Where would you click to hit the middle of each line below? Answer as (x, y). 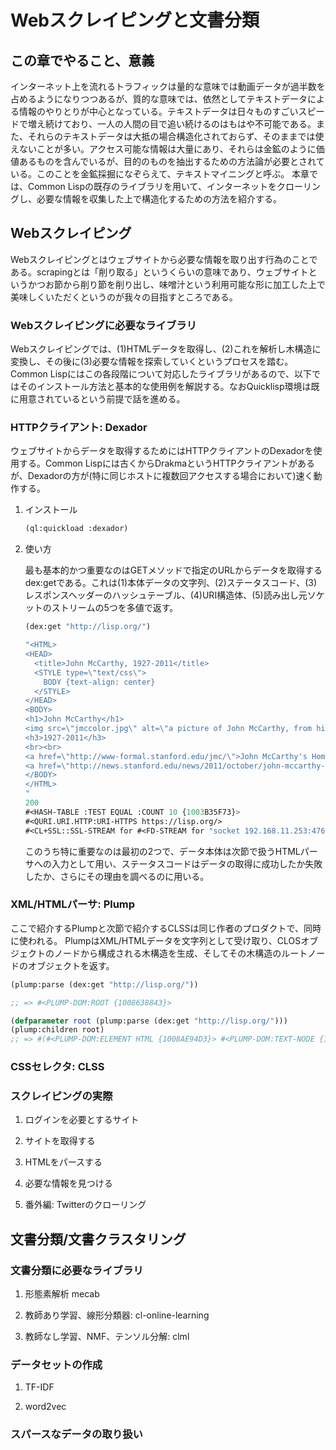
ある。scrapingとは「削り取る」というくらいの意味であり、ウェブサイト (159, 272)
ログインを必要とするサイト (82, 1120)
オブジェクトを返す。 (71, 965)
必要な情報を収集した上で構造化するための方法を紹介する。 (159, 199)
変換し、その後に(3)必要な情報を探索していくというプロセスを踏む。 (152, 362)
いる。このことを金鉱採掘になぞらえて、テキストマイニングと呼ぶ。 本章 (160, 174)
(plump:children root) (57, 1030)
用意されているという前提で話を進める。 (102, 399)
